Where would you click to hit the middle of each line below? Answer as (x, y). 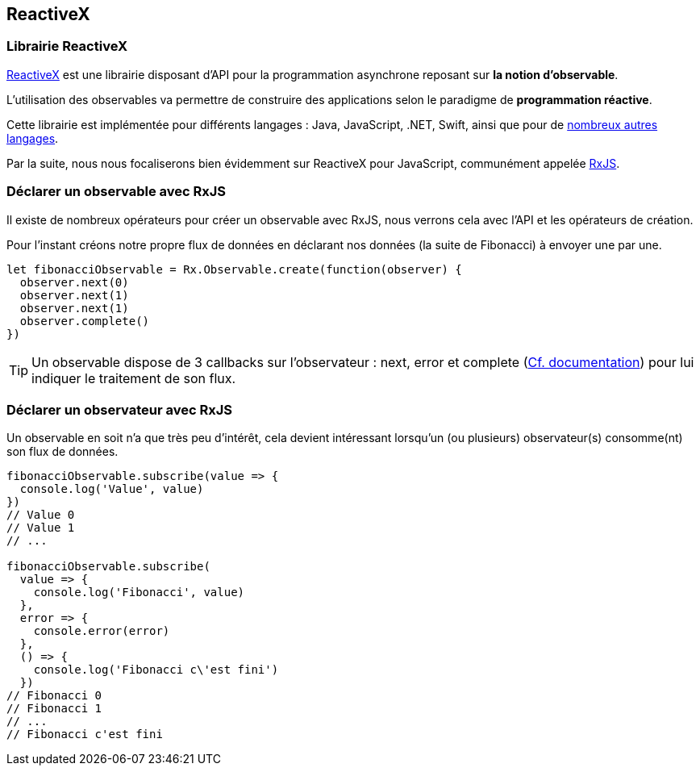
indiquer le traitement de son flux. (134, 378)
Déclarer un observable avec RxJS (117, 192)
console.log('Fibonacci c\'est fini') (156, 670)
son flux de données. (62, 452)
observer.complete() (85, 321)
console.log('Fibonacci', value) (139, 593)
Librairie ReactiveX (67, 46)
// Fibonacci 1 (54, 709)
